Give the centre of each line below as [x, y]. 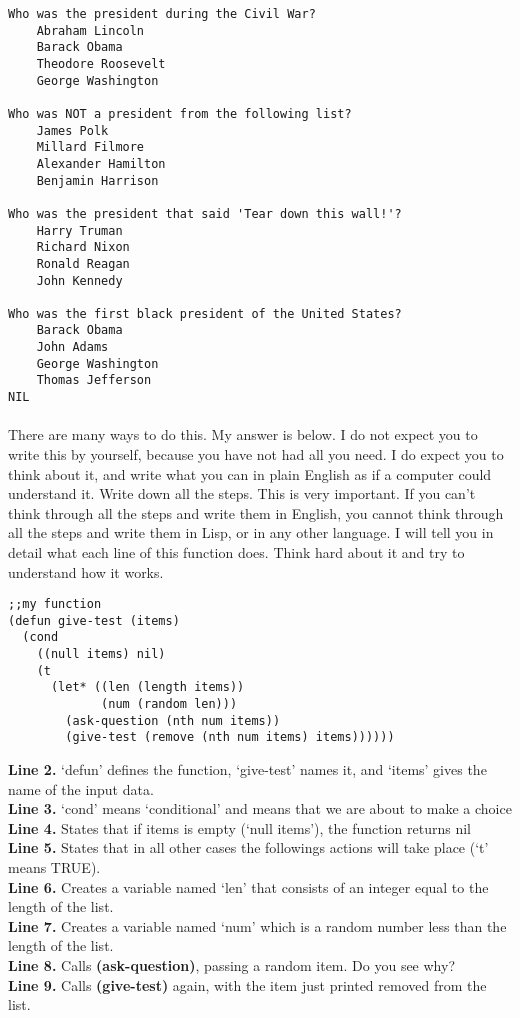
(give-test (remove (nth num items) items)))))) [230, 737]
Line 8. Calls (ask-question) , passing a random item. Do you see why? [231, 964]
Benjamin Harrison [97, 180]
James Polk [72, 130]
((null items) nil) [101, 654]
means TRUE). [54, 866]
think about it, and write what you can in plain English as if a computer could [250, 473]
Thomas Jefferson [94, 380]
